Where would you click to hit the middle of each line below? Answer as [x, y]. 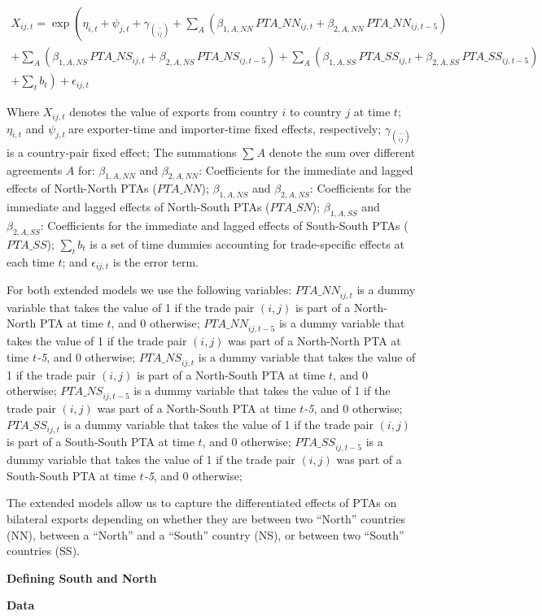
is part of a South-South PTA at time [101, 442]
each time [31, 261]
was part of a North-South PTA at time [197, 408]
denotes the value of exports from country [174, 112]
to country [315, 112]
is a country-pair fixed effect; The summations [122, 152]
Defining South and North [82, 577]
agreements [35, 169]
